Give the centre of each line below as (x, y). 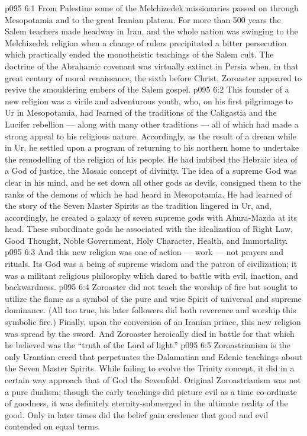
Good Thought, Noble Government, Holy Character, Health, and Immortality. (146, 240)
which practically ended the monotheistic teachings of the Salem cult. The (139, 54)
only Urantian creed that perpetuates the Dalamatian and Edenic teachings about (154, 356)
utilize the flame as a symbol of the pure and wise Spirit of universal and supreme (153, 298)
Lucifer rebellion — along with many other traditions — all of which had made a (152, 124)
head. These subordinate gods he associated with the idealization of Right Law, (149, 229)
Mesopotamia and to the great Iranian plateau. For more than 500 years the (143, 19)
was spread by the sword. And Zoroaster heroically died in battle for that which (150, 333)
